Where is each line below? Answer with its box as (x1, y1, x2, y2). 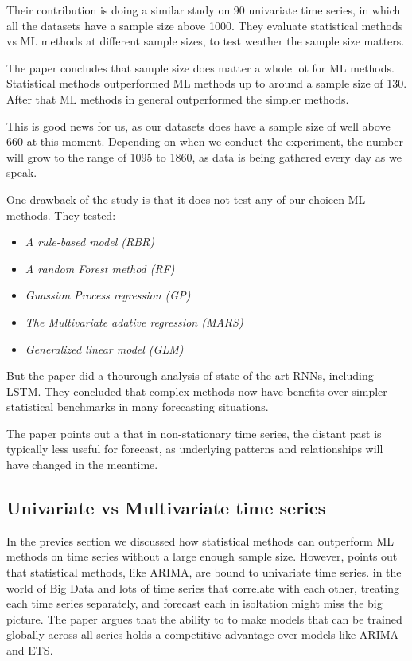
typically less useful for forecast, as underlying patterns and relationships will (6, 440, 383, 457)
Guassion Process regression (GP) (25, 287, 191, 303)
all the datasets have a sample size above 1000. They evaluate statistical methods (6, 17, 403, 33)
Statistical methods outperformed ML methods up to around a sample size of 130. (6, 75, 407, 92)
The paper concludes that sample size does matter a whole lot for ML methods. (6, 59, 395, 76)
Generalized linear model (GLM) (25, 340, 184, 357)
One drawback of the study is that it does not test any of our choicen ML (6, 190, 366, 207)
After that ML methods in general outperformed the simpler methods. (6, 90, 349, 107)
